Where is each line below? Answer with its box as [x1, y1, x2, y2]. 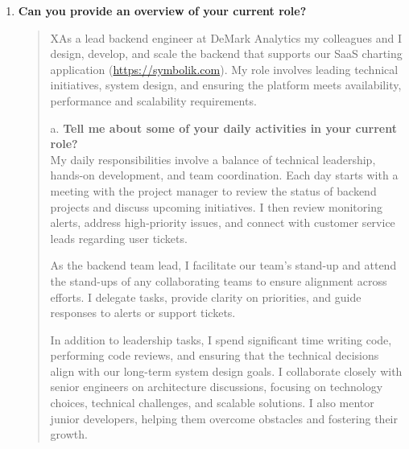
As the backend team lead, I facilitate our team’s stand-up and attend [50, 257, 397, 274]
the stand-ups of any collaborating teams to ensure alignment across [50, 272, 387, 289]
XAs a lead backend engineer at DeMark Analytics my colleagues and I [50, 29, 402, 46]
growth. [50, 426, 88, 443]
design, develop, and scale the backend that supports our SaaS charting [50, 45, 403, 62]
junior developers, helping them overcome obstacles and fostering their [50, 410, 398, 426]
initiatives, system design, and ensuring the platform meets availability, [50, 76, 402, 93]
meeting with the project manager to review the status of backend [50, 182, 377, 199]
